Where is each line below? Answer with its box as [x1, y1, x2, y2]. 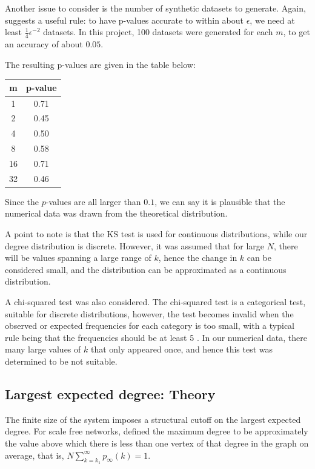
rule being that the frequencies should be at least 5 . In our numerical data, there [5, 331, 308, 343]
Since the [5, 195, 39, 208]
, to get [283, 25, 310, 38]
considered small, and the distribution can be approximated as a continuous [5, 263, 287, 275]
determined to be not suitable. [5, 354, 118, 367]
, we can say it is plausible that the [154, 195, 285, 208]
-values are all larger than [45, 195, 141, 208]
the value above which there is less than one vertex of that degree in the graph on [5, 436, 309, 449]
